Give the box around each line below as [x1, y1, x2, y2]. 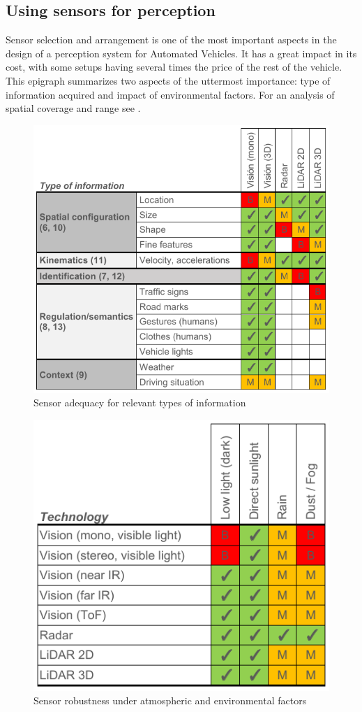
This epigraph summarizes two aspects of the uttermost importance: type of [6, 73, 331, 87]
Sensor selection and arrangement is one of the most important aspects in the [6, 32, 337, 47]
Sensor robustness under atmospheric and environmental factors [33, 693, 307, 708]
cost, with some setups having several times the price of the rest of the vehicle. [6, 59, 342, 74]
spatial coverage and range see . [6, 101, 141, 115]
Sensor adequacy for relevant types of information [33, 395, 246, 410]
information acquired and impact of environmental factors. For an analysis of [6, 87, 335, 101]
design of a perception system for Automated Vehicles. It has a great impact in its [6, 45, 357, 60]
